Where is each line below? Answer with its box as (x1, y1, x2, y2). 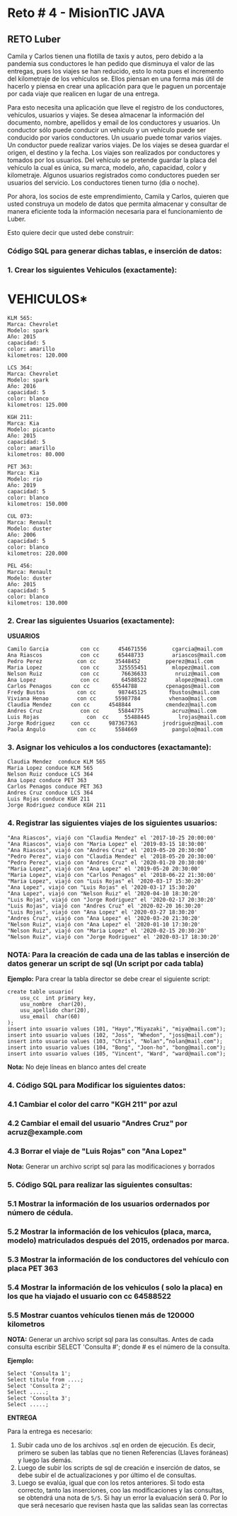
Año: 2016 (7, 382, 37, 390)
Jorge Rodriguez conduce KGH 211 (7, 802, 106, 809)
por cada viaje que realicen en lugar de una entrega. (7, 90, 160, 98)
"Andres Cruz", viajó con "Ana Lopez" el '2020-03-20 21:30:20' (7, 914, 201, 921)
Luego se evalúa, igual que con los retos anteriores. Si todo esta (17, 1478, 205, 1487)
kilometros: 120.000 (7, 352, 69, 359)
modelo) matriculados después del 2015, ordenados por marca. (7, 1235, 230, 1245)
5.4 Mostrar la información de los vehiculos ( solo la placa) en (7, 1282, 223, 1292)
